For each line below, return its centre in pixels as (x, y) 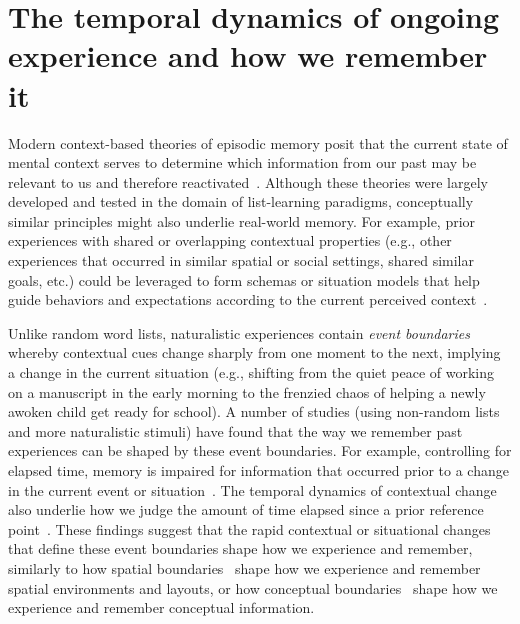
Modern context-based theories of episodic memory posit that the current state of (258, 142)
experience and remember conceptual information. (161, 607)
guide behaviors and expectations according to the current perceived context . (248, 299)
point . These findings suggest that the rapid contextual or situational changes (249, 528)
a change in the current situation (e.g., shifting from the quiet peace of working (251, 372)
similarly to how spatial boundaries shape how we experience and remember (244, 567)
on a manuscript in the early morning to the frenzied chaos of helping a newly (247, 391)
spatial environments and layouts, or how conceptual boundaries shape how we (253, 587)
